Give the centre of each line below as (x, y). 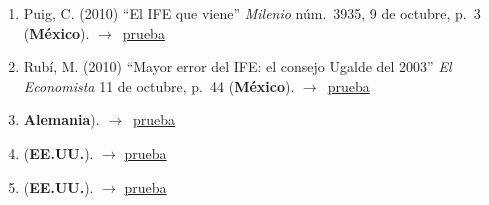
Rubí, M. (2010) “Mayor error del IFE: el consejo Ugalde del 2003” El (237, 66)
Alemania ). (61, 119)
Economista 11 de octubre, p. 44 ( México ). (159, 85)
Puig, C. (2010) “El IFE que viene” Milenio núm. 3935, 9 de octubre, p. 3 (252, 13)
